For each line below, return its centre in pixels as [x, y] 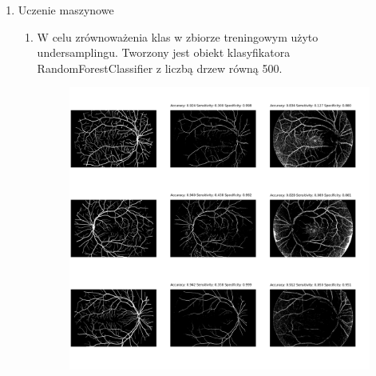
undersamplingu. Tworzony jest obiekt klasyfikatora [164, 52]
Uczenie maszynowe [66, 10]
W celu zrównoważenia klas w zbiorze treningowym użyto [178, 36]
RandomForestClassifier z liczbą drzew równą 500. [160, 68]
